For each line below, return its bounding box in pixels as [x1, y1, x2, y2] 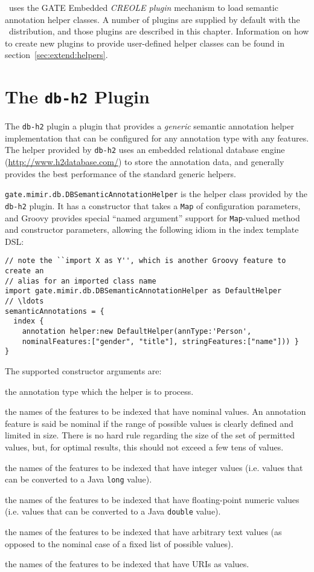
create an [5, 267, 44, 276]
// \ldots [5, 297, 44, 306]
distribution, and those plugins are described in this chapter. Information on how [8, 25, 309, 37]
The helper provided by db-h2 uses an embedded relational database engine [5, 143, 285, 156]
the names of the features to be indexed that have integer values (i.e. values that [5, 461, 303, 473]
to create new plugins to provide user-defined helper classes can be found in [5, 36, 284, 49]
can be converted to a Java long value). [5, 473, 152, 486]
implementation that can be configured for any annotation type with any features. [5, 131, 309, 144]
